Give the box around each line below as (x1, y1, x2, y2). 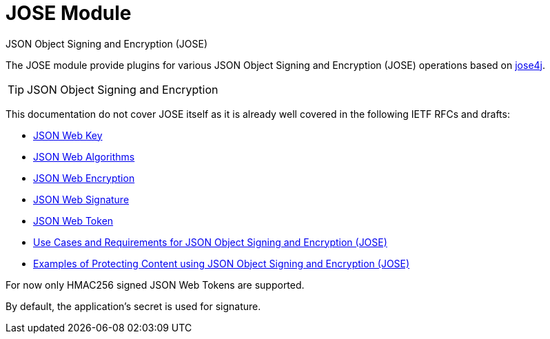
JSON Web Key (33, 129, 103, 141)
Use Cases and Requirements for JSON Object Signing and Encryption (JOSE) (33, 236, 387, 248)
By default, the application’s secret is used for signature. (6, 300, 261, 312)
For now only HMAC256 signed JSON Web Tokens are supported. (6, 278, 305, 291)
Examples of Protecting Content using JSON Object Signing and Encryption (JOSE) (33, 257, 410, 269)
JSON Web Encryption (33, 172, 135, 184)
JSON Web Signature (33, 193, 130, 205)
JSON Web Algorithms (33, 150, 135, 163)
